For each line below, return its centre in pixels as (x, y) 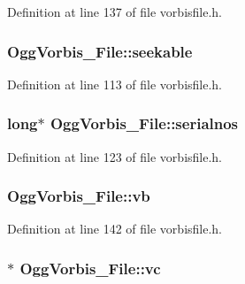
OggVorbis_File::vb (79, 196)
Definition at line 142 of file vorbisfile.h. (115, 229)
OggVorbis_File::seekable (100, 51)
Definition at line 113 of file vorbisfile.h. (115, 84)
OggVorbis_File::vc (90, 268)
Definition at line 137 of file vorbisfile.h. (115, 12)
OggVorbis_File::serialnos (144, 123)
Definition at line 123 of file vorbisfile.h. (115, 156)
